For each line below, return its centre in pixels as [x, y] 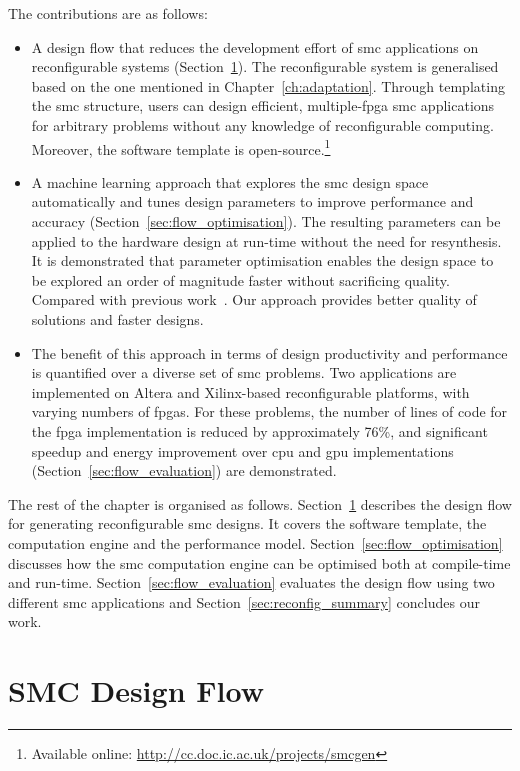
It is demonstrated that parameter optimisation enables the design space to [262, 260]
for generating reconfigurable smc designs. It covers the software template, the [247, 523]
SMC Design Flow [136, 690]
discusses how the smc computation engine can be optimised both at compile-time [259, 562]
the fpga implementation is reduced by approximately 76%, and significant [259, 430]
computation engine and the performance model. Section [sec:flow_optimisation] [255, 542]
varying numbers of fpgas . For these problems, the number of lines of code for [269, 411]
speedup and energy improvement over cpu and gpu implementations [242, 450]
